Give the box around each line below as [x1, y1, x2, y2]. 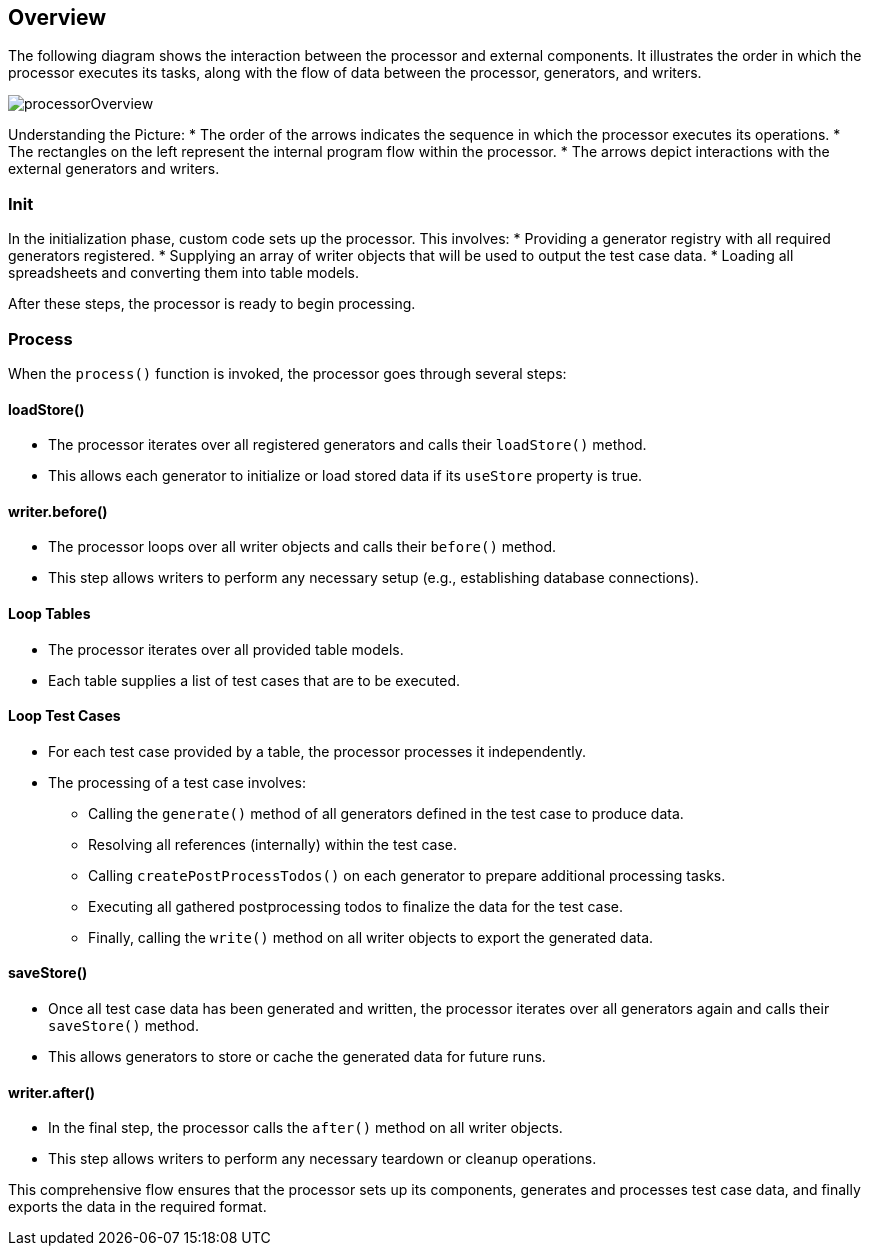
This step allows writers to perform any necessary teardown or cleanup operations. [48, 1150, 597, 1168]
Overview [8, 5, 107, 30]
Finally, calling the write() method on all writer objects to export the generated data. [88, 928, 654, 946]
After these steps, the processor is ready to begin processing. [8, 295, 416, 313]
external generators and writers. [8, 160, 220, 178]
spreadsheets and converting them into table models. [8, 264, 360, 282]
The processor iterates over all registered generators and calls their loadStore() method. [48, 436, 647, 454]
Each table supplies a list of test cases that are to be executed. [48, 671, 461, 689]
